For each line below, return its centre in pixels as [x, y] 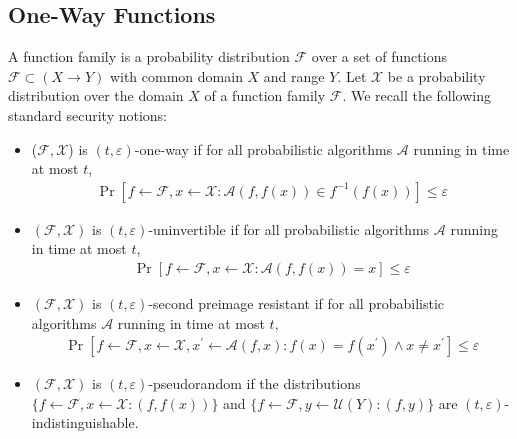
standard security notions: [87, 114]
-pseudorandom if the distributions [254, 383]
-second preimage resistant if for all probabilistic [296, 303]
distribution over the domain [96, 95]
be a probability [436, 75]
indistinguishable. [85, 422]
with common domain [176, 75]
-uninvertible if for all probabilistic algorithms [289, 228]
